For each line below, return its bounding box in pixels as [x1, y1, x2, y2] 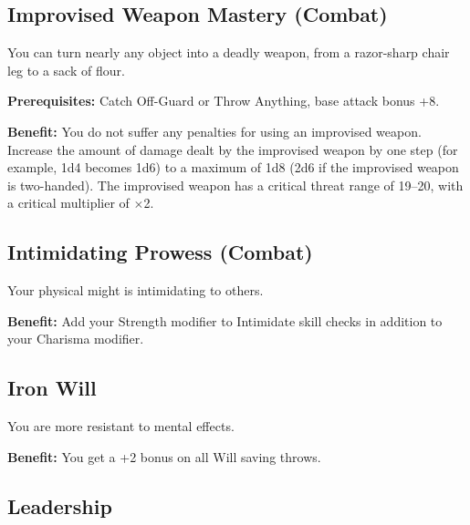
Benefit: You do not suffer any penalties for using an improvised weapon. [7, 121, 422, 140]
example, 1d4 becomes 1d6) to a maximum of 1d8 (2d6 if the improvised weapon [7, 158, 459, 177]
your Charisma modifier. [7, 329, 144, 348]
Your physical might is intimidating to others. [7, 281, 264, 300]
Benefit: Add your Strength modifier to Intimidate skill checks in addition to [7, 311, 443, 330]
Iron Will [7, 374, 97, 402]
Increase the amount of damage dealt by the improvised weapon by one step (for [7, 139, 458, 159]
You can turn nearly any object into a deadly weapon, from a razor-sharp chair [7, 43, 450, 62]
